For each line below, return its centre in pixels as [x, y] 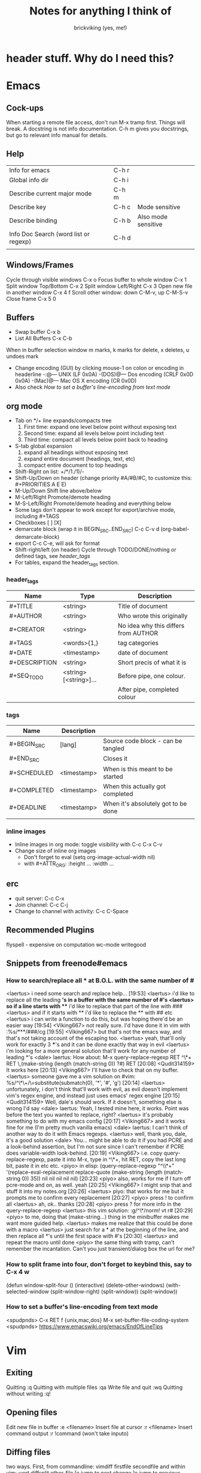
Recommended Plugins [50, 930]
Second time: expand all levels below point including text [94, 433]
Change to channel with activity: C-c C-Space [71, 911]
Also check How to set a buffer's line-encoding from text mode [93, 387]
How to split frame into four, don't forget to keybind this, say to [99, 1265]
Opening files [32, 1413]
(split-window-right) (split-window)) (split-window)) [114, 1291]
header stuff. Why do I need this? [90, 58]
